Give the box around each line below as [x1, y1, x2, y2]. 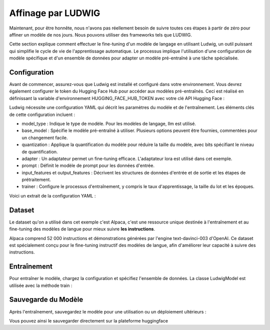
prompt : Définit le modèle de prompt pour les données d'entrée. [21, 162, 155, 168]
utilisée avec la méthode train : [9, 282, 72, 288]
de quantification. [21, 148, 58, 154]
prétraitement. [21, 176, 51, 182]
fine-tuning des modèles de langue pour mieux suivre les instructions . [9, 226, 155, 232]
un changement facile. [21, 134, 68, 140]
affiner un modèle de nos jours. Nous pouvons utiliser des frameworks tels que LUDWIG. [9, 31, 192, 37]
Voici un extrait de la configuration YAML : [9, 192, 96, 198]
